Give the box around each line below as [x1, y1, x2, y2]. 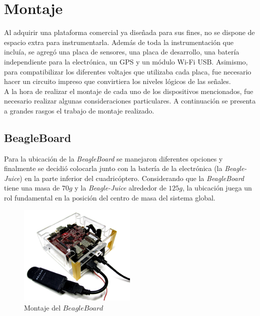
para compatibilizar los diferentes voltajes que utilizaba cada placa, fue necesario [4, 66, 251, 76]
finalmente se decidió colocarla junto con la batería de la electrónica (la [4, 163, 222, 173]
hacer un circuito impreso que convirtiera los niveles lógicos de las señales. [4, 76, 231, 86]
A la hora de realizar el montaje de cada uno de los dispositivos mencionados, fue [4, 85, 253, 96]
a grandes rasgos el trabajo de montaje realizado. [4, 105, 154, 115]
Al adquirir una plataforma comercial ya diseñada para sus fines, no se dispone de [4, 27, 255, 37]
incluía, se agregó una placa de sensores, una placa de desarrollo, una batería [4, 46, 239, 57]
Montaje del [24, 302, 61, 312]
